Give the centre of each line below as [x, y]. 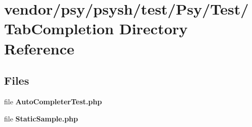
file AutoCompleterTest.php [53, 101]
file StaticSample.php [41, 118]
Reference [39, 48]
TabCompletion [59, 28]
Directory [154, 28]
